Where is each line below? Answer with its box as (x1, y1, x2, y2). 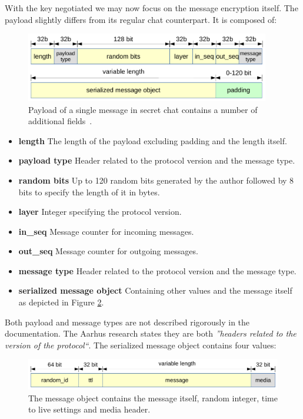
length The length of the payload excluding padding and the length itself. (18, 134, 287, 147)
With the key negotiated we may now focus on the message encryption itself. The (5, 2, 298, 14)
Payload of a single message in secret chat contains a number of (28, 103, 258, 115)
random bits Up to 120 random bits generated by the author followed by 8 (18, 174, 294, 186)
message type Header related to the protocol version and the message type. (18, 264, 297, 277)
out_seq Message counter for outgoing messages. (18, 245, 198, 257)
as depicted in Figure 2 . (18, 296, 104, 308)
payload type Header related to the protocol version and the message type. (18, 154, 295, 167)
